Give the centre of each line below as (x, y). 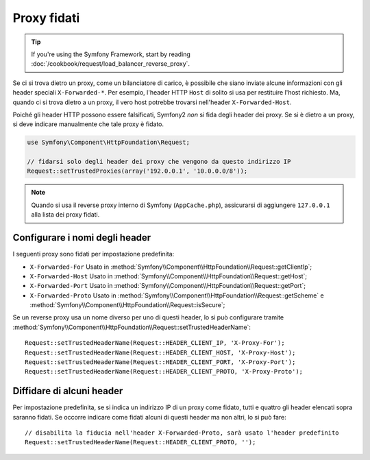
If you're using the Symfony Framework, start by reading (111, 54)
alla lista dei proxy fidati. (65, 215)
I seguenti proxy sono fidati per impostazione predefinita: (94, 254)
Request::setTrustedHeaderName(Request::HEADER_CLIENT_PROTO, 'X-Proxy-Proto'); (164, 372)
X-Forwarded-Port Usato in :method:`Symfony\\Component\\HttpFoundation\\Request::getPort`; (168, 286)
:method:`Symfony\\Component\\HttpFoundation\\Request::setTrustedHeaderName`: (132, 327)
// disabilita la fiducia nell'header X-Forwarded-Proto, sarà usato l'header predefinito (182, 433)
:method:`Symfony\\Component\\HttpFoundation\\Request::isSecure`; (127, 305)
